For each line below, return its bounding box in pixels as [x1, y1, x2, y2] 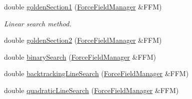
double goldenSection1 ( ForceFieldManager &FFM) [4, 1, 162, 11]
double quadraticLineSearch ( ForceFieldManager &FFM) [4, 85, 179, 95]
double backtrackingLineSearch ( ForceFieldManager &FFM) [4, 68, 189, 79]
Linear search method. [4, 18, 71, 28]
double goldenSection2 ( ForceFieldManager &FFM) [4, 35, 162, 45]
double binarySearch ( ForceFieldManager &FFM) [4, 51, 156, 62]
